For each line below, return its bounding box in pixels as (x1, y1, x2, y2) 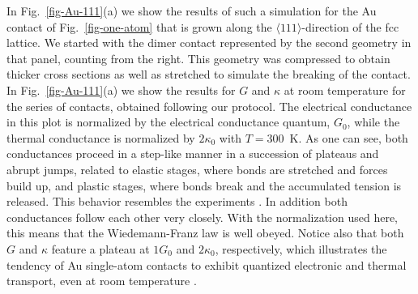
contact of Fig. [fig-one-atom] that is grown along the (6, 18, 272, 35)
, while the (347, 113, 400, 130)
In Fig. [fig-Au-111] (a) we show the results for (6, 81, 236, 98)
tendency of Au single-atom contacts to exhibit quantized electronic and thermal (6, 256, 407, 273)
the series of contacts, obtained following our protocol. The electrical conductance (6, 97, 412, 114)
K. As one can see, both (289, 129, 408, 146)
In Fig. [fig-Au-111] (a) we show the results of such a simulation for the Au (6, 2, 377, 19)
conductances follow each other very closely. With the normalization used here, (6, 208, 398, 225)
